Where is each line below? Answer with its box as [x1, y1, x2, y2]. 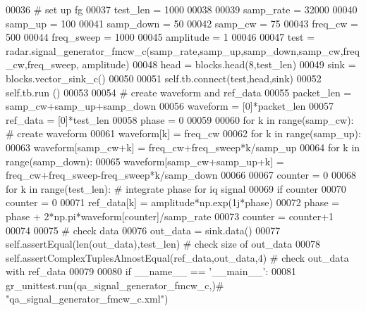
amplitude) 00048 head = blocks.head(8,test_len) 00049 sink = [82, 57, 356, 72]
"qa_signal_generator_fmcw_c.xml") [6, 291, 169, 306]
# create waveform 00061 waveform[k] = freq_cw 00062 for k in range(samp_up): [6, 126, 361, 141]
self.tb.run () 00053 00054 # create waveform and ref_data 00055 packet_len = [6, 84, 352, 99]
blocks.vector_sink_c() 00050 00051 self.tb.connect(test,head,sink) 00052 [6, 70, 322, 85]
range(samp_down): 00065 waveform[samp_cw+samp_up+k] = [6, 153, 284, 168]
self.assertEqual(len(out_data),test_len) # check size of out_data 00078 [6, 236, 320, 251]
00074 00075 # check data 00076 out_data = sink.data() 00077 [6, 222, 281, 237]
